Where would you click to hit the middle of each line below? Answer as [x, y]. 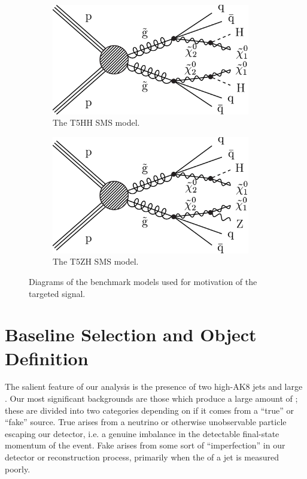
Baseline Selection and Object [131, 334]
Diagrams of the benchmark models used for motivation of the [143, 281]
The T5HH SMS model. [96, 122]
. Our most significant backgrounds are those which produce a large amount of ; [151, 398]
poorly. [18, 469]
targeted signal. [57, 293]
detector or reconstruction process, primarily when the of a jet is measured [142, 457]
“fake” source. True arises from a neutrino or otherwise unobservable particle [146, 422]
